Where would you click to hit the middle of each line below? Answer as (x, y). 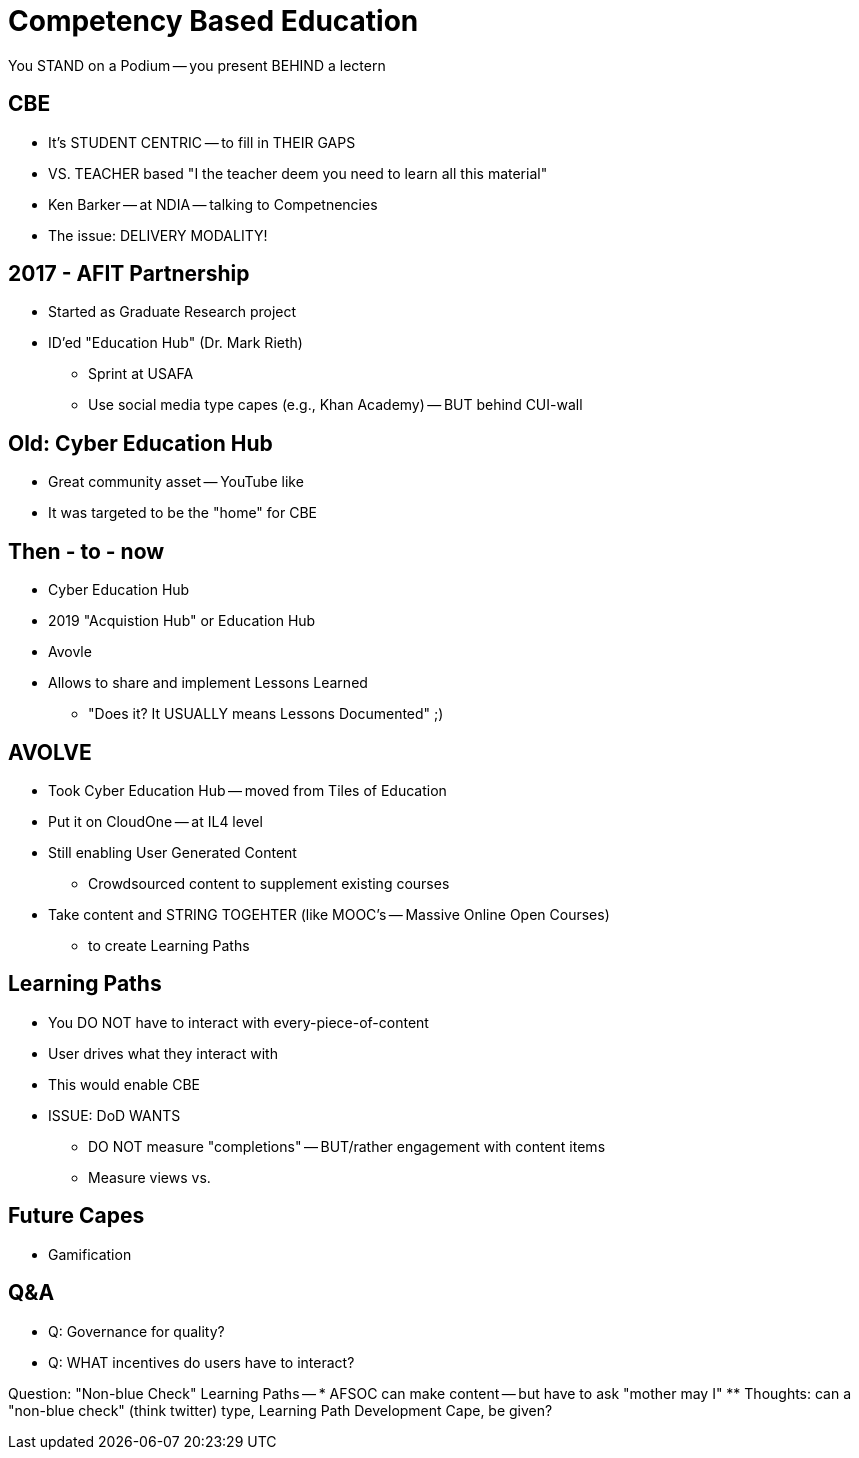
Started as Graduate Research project (172, 312)
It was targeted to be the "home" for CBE (182, 513)
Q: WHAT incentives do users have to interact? (201, 1362)
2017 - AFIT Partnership (129, 274)
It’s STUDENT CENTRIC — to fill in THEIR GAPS (202, 142)
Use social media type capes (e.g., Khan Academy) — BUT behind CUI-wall (335, 405)
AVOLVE (50, 752)
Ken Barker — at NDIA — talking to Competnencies (213, 204)
